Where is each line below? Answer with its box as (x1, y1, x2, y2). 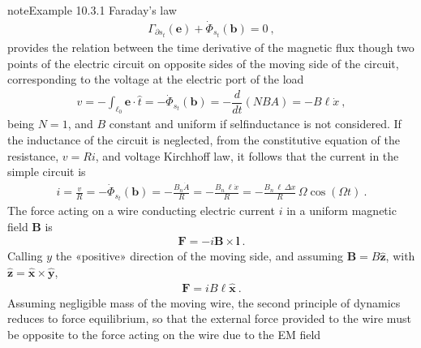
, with (385, 247, 415, 264)
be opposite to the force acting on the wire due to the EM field (7, 326, 321, 343)
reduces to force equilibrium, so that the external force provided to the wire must (7, 310, 411, 327)
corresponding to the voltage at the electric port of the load (7, 71, 304, 88)
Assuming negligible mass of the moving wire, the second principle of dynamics (7, 294, 401, 311)
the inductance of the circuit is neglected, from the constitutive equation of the (7, 131, 401, 148)
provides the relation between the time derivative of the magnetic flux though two (7, 38, 415, 55)
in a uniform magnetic (286, 202, 397, 219)
